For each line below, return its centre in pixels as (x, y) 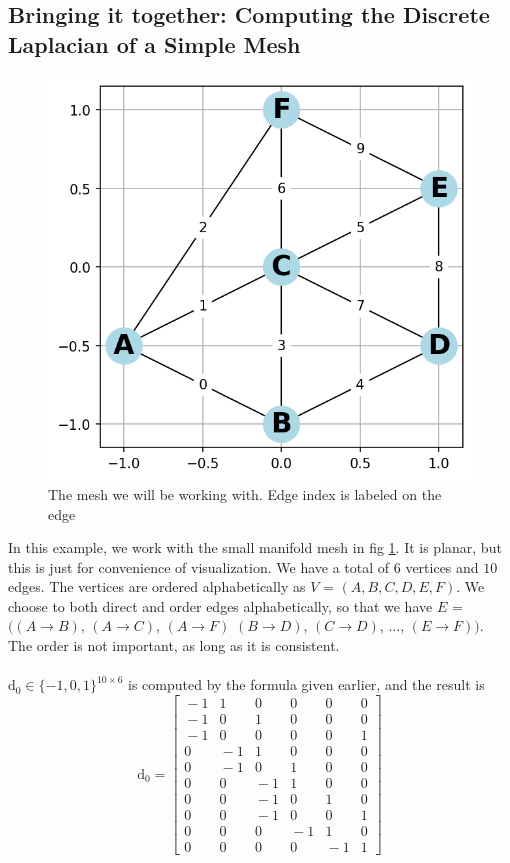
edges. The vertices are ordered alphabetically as (157, 586)
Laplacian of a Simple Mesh (154, 43)
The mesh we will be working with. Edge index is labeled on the (245, 493)
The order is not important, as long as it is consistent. (174, 645)
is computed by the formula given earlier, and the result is (306, 684)
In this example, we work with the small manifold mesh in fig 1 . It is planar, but (255, 547)
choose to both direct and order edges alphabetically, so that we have (220, 605)
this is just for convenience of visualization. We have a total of (199, 566)
